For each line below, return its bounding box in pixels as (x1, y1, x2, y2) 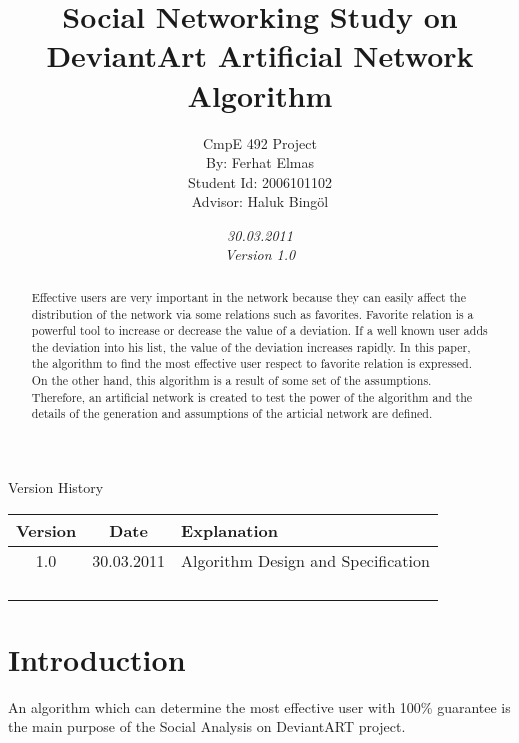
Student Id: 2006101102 (188, 171, 332, 192)
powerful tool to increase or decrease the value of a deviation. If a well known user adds (31, 322, 488, 339)
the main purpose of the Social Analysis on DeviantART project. (8, 716, 406, 737)
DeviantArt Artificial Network (46, 35, 474, 76)
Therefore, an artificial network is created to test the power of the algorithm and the (31, 388, 473, 405)
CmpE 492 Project (203, 132, 317, 153)
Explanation (181, 518, 279, 542)
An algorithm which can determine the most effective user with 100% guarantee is (8, 696, 511, 717)
